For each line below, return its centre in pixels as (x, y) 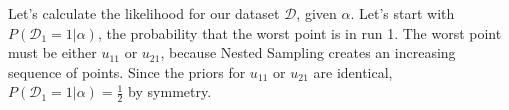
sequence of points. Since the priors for (127, 71)
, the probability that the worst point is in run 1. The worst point (299, 32)
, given (316, 13)
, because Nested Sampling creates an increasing (308, 52)
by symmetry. (170, 91)
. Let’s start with (402, 13)
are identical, (353, 71)
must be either (52, 52)
